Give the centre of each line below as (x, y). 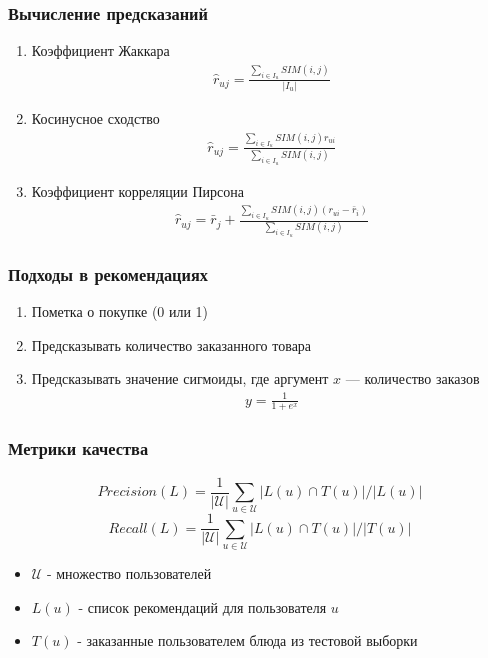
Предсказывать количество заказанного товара (171, 344)
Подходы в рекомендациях (108, 273)
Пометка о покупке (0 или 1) (120, 311)
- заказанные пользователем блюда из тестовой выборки (247, 640)
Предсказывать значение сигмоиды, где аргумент (180, 378)
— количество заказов (412, 378)
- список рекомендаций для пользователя (202, 606)
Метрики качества (78, 448)
